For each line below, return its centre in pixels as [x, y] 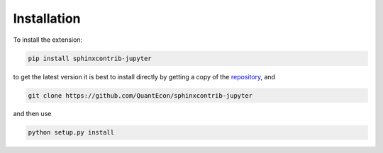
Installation [47, 18]
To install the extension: [48, 40]
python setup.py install [71, 132]
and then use [32, 114]
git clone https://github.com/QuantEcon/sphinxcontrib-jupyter [140, 95]
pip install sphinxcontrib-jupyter [90, 58]
